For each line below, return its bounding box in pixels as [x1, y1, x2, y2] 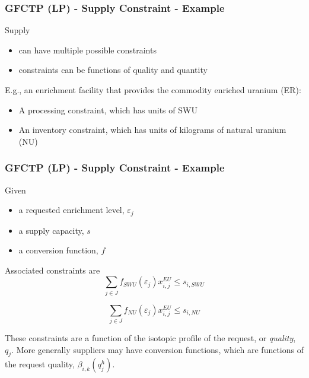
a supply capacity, [18, 224, 84, 236]
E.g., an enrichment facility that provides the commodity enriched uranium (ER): [5, 84, 301, 96]
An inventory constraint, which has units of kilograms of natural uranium [18, 123, 286, 136]
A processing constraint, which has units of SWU [18, 103, 197, 116]
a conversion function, [18, 244, 98, 256]
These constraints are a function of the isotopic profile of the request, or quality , [5, 332, 296, 344]
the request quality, [5, 358, 75, 370]
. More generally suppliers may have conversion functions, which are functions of [11, 343, 304, 355]
